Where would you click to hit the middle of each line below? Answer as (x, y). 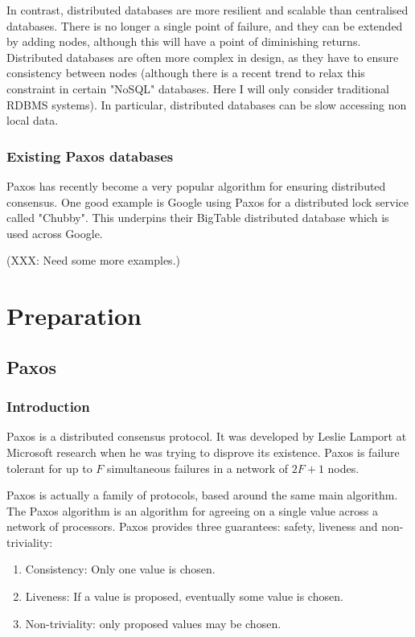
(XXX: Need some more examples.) (93, 260)
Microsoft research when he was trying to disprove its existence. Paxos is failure (203, 452)
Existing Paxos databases (90, 156)
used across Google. (55, 233)
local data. (33, 120)
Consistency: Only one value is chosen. (120, 569)
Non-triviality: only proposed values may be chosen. (153, 623)
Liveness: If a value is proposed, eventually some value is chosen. (184, 596)
